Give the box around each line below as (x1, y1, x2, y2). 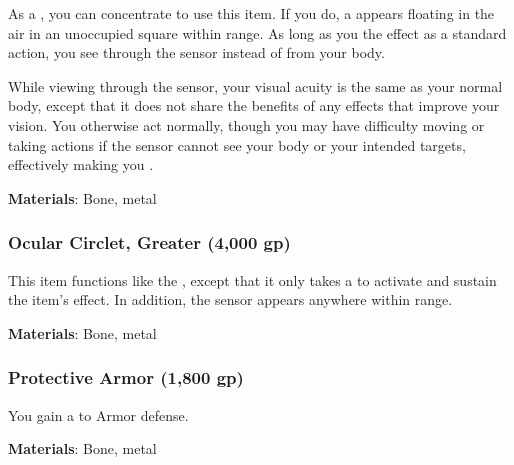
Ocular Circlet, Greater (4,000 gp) (8, 230, 291, 255)
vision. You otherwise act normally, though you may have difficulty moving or (8, 114, 485, 135)
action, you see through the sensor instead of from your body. (8, 42, 385, 63)
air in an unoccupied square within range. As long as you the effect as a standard (8, 22, 507, 43)
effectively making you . (8, 154, 154, 175)
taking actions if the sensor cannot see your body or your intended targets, (8, 134, 466, 155)
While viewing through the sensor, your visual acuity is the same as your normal (8, 75, 503, 96)
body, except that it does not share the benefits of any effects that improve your (8, 95, 500, 116)
